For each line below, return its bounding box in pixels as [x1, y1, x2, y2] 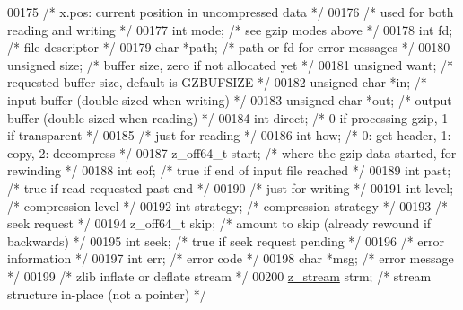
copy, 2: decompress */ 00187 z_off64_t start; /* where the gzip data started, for [7, 143, 457, 162]
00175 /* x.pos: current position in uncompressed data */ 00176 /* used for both [7, 3, 454, 21]
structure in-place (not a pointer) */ [7, 284, 206, 303]
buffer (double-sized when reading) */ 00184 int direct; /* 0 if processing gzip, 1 [7, 108, 449, 127]
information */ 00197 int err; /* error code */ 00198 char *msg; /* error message [7, 249, 454, 268]
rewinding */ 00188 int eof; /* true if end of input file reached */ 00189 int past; [7, 161, 451, 180]
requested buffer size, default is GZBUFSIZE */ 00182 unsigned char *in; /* [7, 73, 427, 92]
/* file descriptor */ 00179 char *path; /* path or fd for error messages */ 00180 [7, 38, 450, 57]
